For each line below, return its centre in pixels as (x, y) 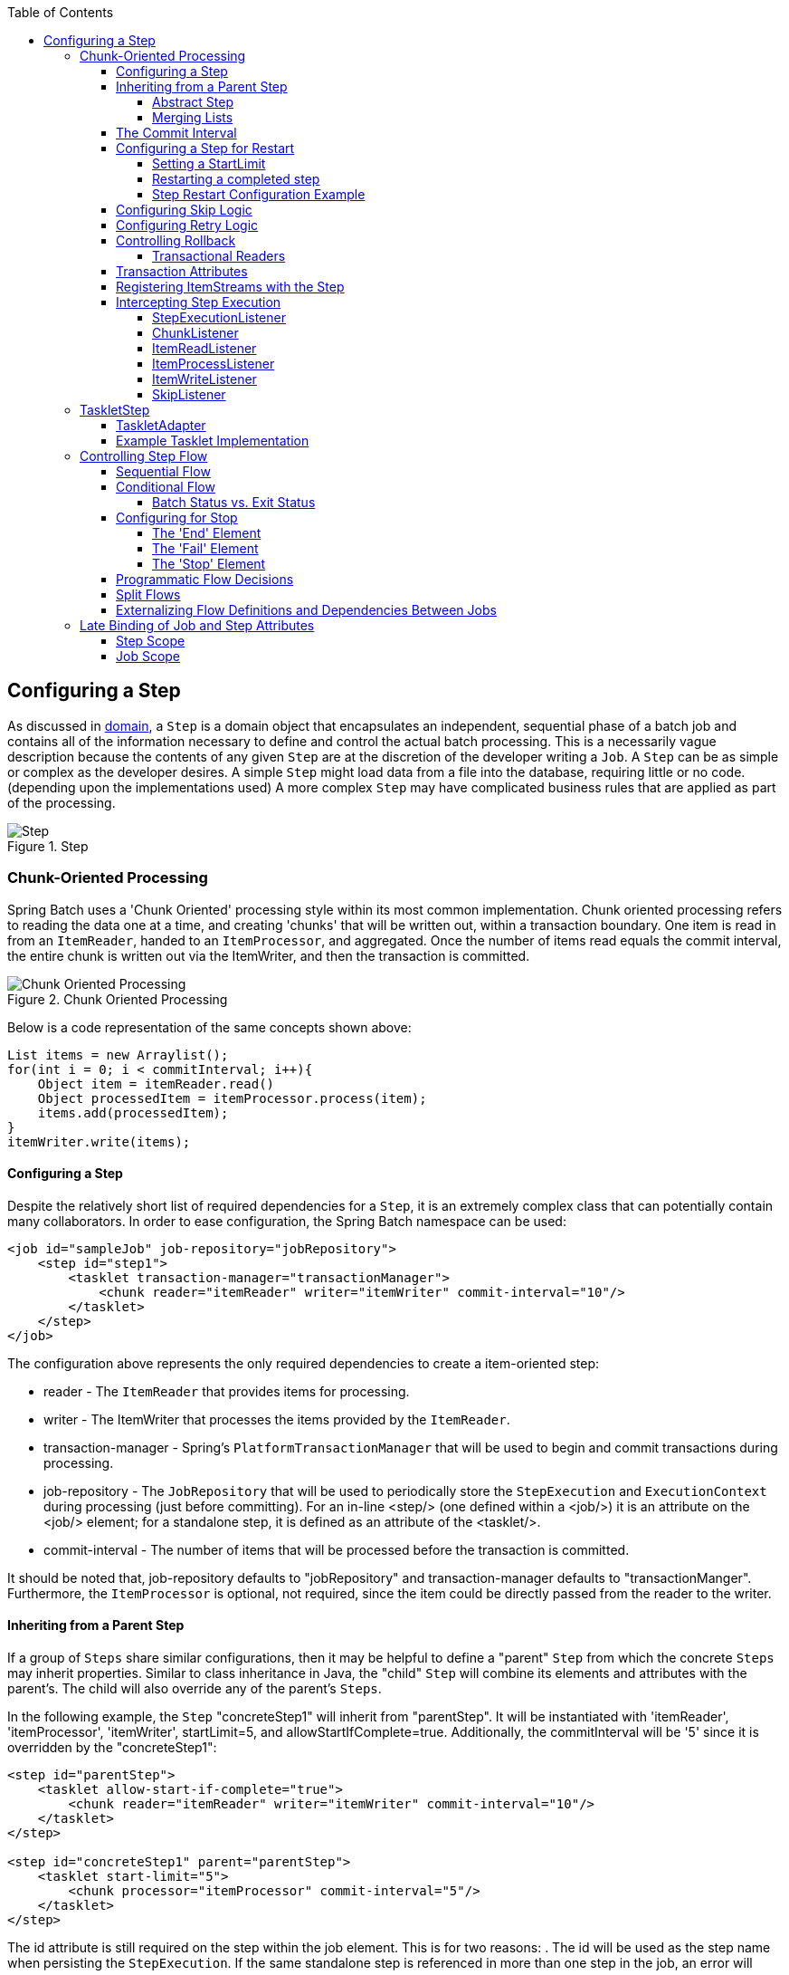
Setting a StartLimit (209, 163)
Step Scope (151, 641)
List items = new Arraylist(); (118, 1055)
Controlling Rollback (176, 240)
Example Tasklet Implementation (213, 441)
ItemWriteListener (204, 379)
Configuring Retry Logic (187, 225)
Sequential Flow (163, 471)
